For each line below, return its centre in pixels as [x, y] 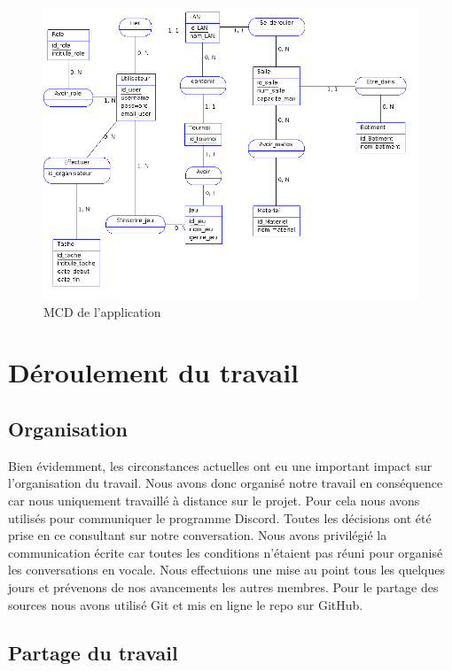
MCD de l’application [102, 311]
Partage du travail [93, 652]
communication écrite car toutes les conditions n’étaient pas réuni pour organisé [226, 552]
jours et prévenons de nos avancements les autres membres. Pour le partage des [223, 586]
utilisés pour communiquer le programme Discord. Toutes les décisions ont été [220, 517]
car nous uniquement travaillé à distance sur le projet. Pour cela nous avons [214, 500]
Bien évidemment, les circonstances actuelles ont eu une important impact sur [220, 465]
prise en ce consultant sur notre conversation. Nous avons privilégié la [198, 535]
